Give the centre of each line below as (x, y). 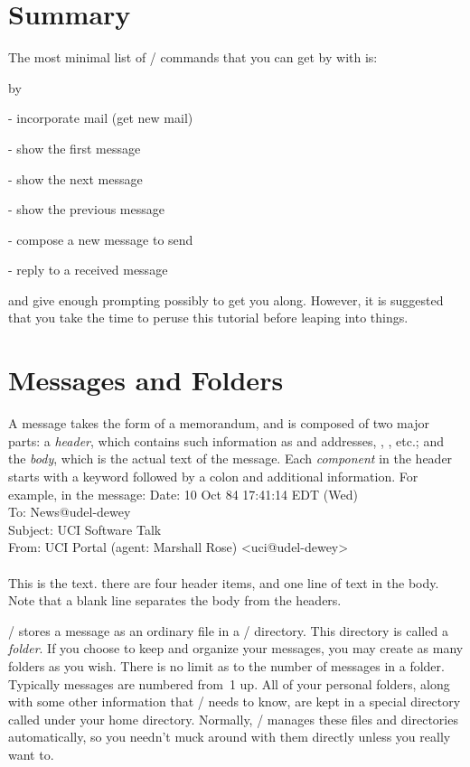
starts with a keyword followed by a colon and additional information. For (213, 476)
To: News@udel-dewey (70, 512)
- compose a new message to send (101, 239)
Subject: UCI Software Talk (85, 529)
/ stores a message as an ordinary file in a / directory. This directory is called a (228, 630)
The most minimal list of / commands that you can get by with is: (193, 57)
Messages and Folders (146, 380)
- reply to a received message (88, 270)
